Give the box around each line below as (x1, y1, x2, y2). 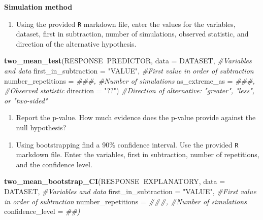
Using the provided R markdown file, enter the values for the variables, (16, 18, 236, 29)
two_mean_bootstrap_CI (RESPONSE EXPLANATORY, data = (4, 176, 225, 187)
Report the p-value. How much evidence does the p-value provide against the (16, 112, 256, 123)
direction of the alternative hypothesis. (16, 38, 137, 49)
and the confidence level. (16, 159, 92, 169)
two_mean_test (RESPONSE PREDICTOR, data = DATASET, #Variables (4, 55, 252, 66)
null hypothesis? (16, 122, 67, 132)
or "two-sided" (4, 95, 48, 105)
